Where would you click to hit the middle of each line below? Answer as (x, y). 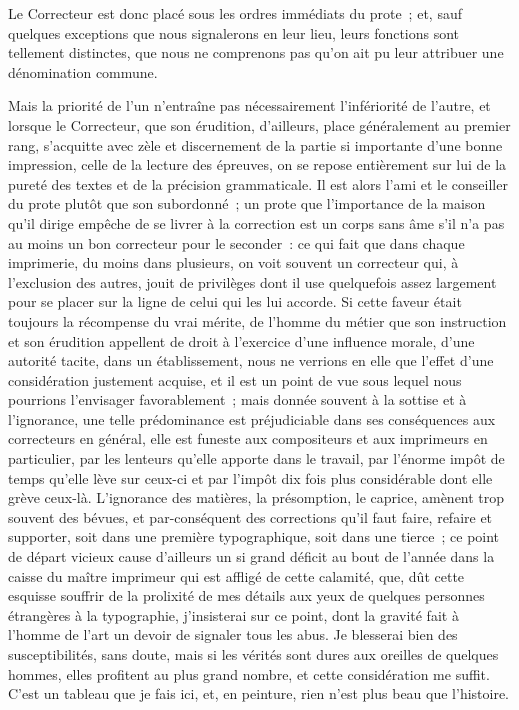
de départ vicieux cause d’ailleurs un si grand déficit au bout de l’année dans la (251, 556)
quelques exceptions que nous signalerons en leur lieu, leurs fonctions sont (234, 32)
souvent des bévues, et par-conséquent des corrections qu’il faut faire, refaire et (250, 516)
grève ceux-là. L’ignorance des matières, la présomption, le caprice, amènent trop (256, 497)
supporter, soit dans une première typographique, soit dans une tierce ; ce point (254, 536)
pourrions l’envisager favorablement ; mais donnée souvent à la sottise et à (237, 399)
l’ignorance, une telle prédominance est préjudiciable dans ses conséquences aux (252, 418)
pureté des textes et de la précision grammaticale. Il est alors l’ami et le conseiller (258, 183)
